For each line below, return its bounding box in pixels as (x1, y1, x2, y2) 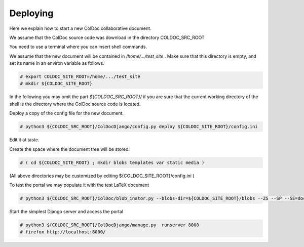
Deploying (9, 8, 54, 19)
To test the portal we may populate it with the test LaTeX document (9, 182, 149, 188)
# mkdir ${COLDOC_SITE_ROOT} (20, 81, 93, 87)
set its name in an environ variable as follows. (9, 60, 105, 66)
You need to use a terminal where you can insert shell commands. (9, 44, 147, 50)
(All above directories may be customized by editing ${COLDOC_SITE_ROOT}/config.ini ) (9, 173, 195, 179)
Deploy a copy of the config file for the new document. (9, 110, 124, 116)
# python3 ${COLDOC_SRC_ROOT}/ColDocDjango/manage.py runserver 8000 (20, 222, 200, 228)
